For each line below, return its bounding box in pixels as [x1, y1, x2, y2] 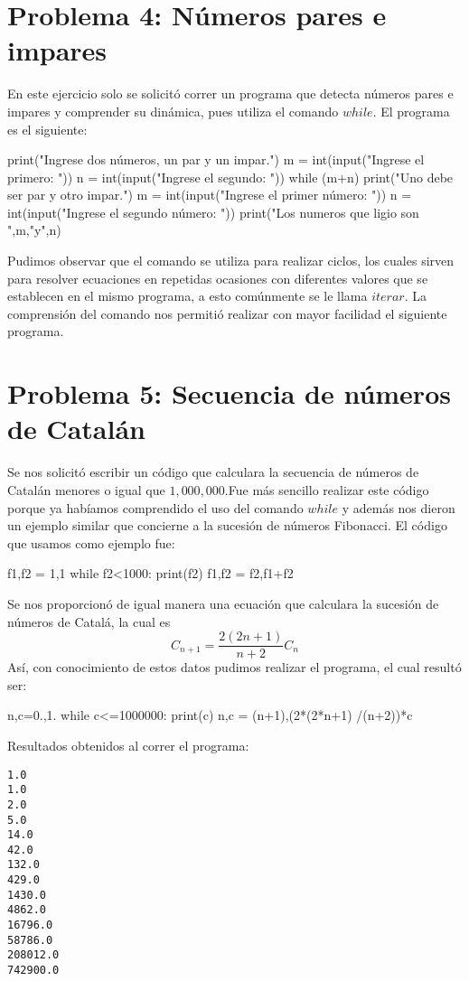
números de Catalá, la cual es [7, 612, 171, 631]
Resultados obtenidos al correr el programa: [7, 735, 249, 754]
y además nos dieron [342, 498, 455, 517]
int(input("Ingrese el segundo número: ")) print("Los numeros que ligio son [7, 202, 419, 221]
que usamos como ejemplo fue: [7, 533, 175, 552]
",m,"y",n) [7, 220, 61, 239]
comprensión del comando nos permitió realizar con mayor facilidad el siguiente [7, 304, 447, 322]
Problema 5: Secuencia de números [7, 375, 451, 412]
